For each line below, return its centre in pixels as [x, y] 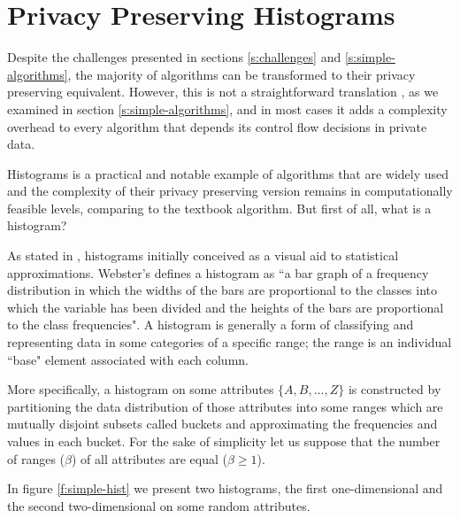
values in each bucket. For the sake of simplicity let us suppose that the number [224, 441]
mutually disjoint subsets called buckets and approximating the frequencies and [222, 424]
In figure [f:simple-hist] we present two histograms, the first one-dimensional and [225, 488]
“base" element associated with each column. [128, 359]
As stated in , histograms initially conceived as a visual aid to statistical [203, 255]
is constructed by [395, 389]
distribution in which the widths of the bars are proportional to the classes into [222, 290]
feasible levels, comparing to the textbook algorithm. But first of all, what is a [219, 208]
